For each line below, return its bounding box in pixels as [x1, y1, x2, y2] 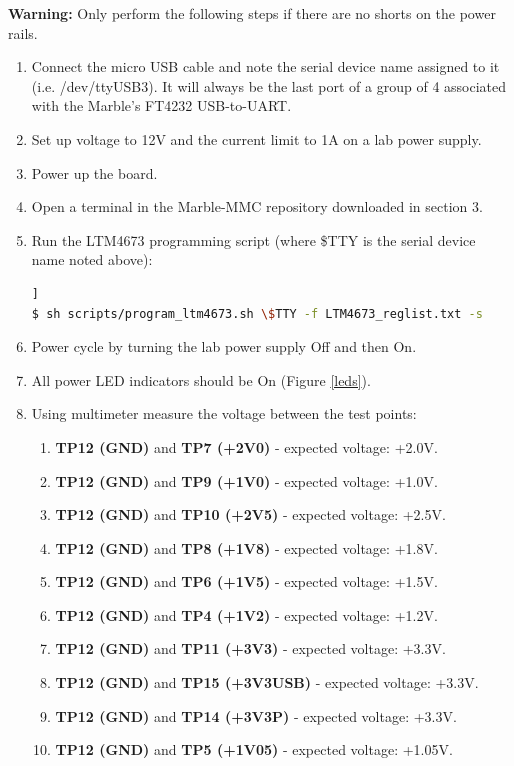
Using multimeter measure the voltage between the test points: [31, 403, 417, 424]
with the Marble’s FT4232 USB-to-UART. [31, 95, 292, 116]
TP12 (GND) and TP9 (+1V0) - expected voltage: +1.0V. [55, 470, 438, 491]
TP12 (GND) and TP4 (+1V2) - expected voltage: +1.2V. [55, 604, 438, 625]
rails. [8, 22, 38, 43]
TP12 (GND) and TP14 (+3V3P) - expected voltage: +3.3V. [55, 705, 457, 726]
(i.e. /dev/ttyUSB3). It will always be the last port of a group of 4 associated [31, 75, 507, 96]
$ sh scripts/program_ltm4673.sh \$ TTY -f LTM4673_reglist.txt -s [31, 306, 483, 321]
